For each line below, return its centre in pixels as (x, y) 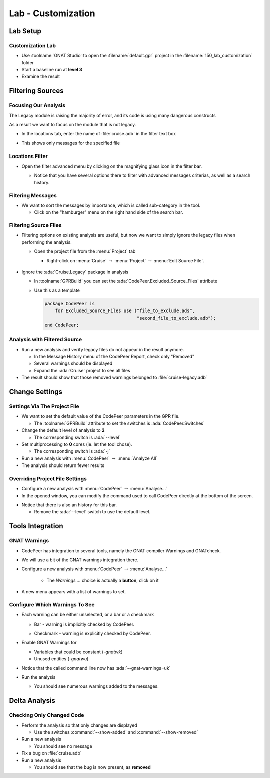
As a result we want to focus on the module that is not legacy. (73, 125)
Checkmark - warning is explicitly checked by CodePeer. (93, 633)
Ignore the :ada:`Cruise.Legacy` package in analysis (75, 272)
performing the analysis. (47, 242)
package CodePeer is (70, 304)
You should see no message (63, 746)
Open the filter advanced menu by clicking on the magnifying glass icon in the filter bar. (112, 166)
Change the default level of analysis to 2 (63, 430)
